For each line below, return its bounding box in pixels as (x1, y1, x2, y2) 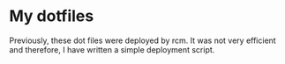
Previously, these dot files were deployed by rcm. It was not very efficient (9, 35, 276, 46)
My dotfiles (9, 6, 94, 26)
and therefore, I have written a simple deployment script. (9, 44, 215, 54)
